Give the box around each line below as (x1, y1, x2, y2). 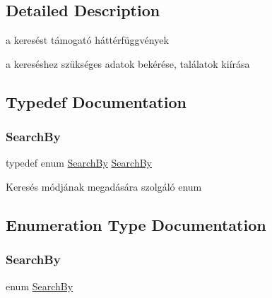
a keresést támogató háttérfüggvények (6, 32, 169, 47)
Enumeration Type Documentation (6, 213, 266, 235)
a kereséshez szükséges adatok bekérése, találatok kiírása (6, 56, 250, 71)
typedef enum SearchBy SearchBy (6, 155, 152, 170)
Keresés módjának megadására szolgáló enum (6, 179, 202, 193)
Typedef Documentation (6, 90, 187, 112)
